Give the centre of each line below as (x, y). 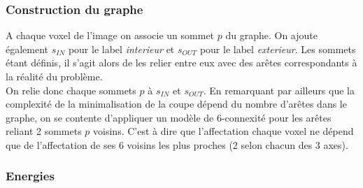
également (27, 49)
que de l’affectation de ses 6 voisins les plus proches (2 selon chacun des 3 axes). (177, 144)
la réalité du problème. (54, 76)
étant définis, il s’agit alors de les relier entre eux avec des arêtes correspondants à (181, 63)
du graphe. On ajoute (271, 35)
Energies (30, 176)
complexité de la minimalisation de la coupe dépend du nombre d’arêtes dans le (176, 104)
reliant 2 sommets (44, 131)
